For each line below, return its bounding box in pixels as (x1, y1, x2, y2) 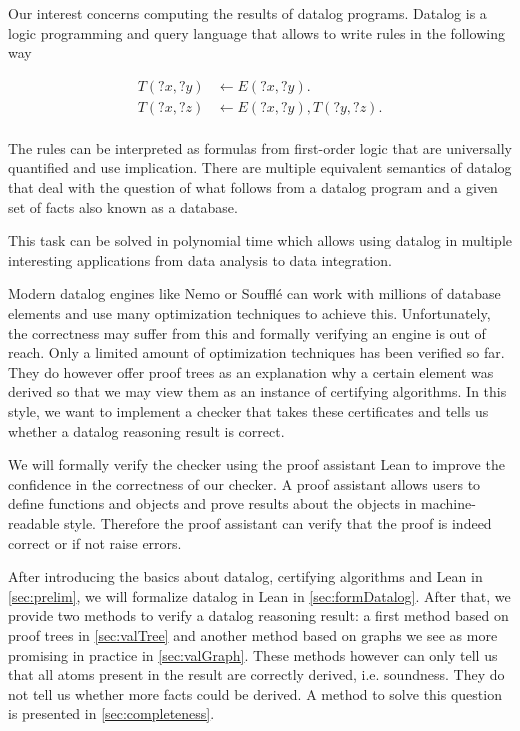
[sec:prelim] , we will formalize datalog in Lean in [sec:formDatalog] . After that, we (8, 585, 511, 606)
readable (8, 512, 60, 533)
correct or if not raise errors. (8, 532, 182, 553)
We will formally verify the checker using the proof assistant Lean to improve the (8, 454, 505, 475)
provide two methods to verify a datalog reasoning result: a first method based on (8, 605, 509, 626)
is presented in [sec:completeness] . (8, 703, 215, 724)
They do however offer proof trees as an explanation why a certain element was (8, 361, 494, 382)
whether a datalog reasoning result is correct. (8, 420, 285, 441)
